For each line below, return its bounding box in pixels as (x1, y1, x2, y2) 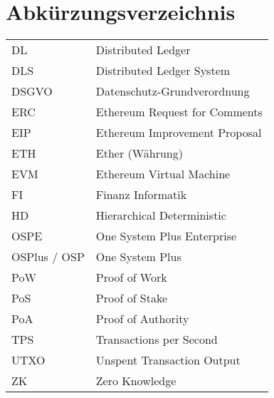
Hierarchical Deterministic (95, 207, 226, 224)
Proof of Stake (95, 290, 168, 307)
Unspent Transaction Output (95, 352, 241, 369)
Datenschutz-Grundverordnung (95, 83, 250, 100)
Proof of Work (95, 269, 167, 286)
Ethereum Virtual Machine (95, 165, 231, 183)
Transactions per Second (95, 331, 218, 348)
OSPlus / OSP (11, 248, 85, 265)
